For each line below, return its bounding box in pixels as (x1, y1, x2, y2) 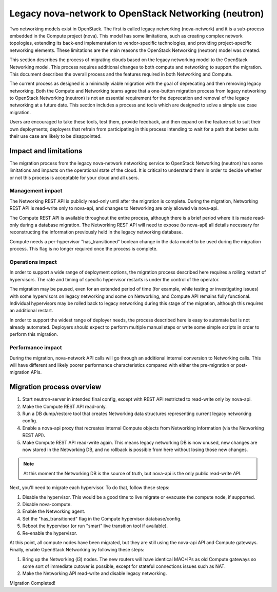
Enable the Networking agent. (22, 508, 86, 514)
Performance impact (9, 344, 62, 351)
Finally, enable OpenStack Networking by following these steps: (9, 547, 145, 553)
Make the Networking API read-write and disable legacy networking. (22, 570, 167, 577)
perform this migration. (9, 331, 58, 337)
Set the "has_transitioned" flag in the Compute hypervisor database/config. (22, 515, 182, 522)
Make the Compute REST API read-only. (22, 403, 107, 409)
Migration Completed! (9, 580, 56, 586)
